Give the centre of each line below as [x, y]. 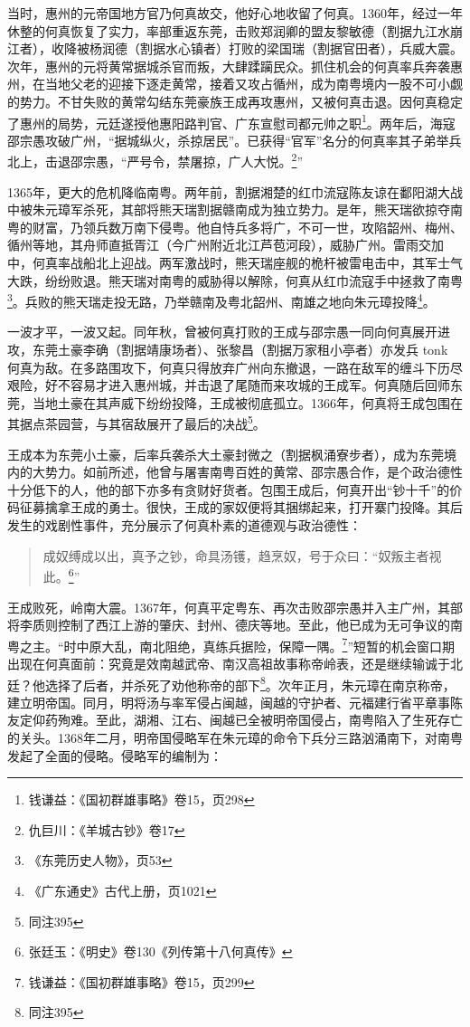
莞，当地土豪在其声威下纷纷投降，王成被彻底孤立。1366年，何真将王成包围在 [235, 402]
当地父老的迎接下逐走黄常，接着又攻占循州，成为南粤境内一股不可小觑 [254, 84]
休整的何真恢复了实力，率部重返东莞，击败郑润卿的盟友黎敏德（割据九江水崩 [235, 30]
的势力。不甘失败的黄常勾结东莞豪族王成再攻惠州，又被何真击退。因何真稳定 [235, 101]
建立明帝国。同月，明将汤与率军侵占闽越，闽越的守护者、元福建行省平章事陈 [235, 702]
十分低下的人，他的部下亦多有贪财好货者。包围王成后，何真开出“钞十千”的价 [235, 489]
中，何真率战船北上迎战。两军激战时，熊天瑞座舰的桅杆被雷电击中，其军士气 [235, 263]
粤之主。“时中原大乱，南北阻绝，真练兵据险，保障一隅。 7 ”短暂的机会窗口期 [231, 644]
